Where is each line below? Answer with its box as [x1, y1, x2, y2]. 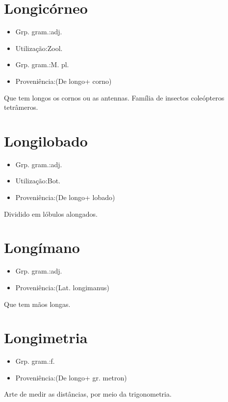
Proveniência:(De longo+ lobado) [15, 192, 115, 202]
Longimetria [4, 327, 88, 348]
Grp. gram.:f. [15, 356, 55, 366]
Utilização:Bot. [15, 176, 60, 186]
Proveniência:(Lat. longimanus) [15, 282, 109, 292]
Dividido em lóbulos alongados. [4, 208, 98, 219]
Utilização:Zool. [15, 43, 63, 53]
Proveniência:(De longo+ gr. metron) [15, 372, 127, 382]
